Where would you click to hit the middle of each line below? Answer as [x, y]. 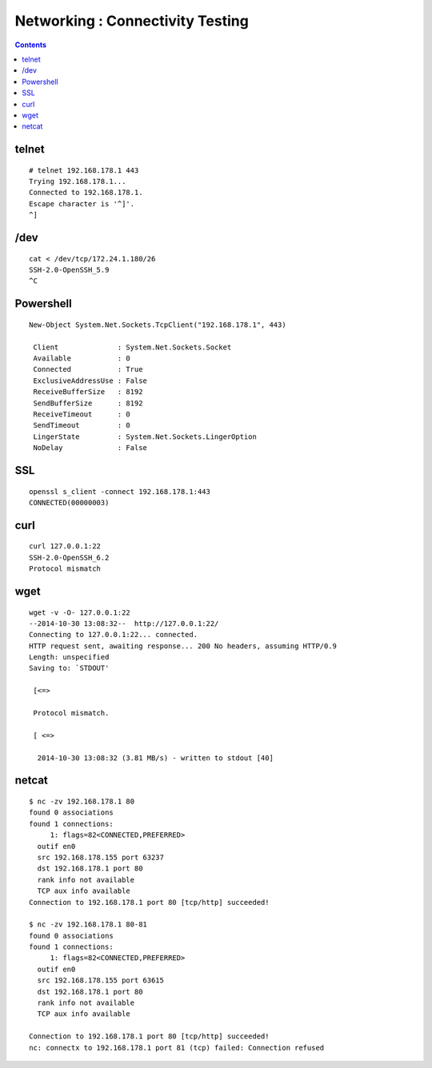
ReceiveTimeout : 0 [82, 414]
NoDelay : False [90, 448]
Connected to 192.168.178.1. [86, 193]
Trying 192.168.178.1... [78, 181]
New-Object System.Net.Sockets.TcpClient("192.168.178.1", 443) [158, 325]
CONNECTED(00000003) [69, 502]
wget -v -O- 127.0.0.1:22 [80, 612]
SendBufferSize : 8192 [88, 403]
